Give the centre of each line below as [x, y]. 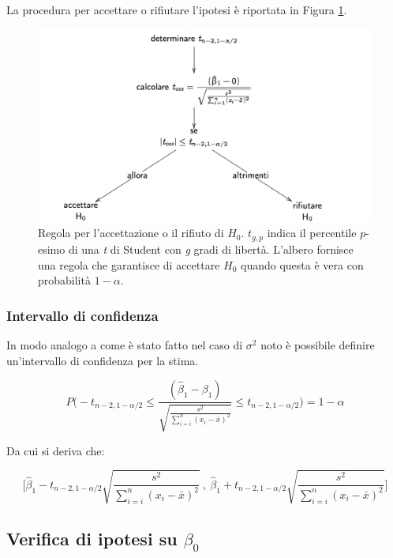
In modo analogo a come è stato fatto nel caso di [125, 344]
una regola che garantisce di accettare [129, 264]
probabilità [64, 280]
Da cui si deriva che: [56, 450]
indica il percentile [312, 233]
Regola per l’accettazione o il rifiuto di [131, 233]
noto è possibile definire [318, 344]
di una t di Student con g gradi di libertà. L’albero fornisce [211, 249]
